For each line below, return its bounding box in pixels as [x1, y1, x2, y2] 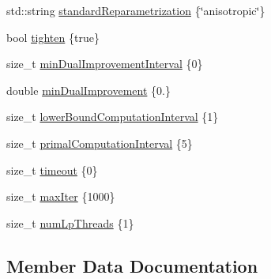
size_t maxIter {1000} [6, 188, 115, 205]
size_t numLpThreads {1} [6, 214, 134, 231]
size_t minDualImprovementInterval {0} [6, 55, 203, 72]
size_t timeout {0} [6, 161, 98, 178]
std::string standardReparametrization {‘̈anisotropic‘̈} [6, 2, 265, 18]
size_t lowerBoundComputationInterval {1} [6, 108, 219, 125]
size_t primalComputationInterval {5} [6, 134, 193, 151]
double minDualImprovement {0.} [6, 81, 171, 98]
